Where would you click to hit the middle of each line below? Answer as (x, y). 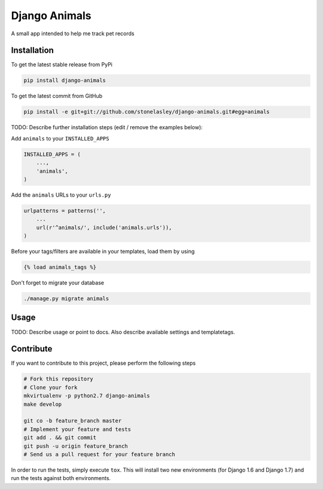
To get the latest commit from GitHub (57, 96)
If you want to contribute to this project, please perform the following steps (103, 363)
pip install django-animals (65, 80)
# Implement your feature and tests (77, 429)
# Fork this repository (59, 379)
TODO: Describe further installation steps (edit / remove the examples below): (107, 127)
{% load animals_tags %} (60, 267)
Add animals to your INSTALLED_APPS (60, 138)
